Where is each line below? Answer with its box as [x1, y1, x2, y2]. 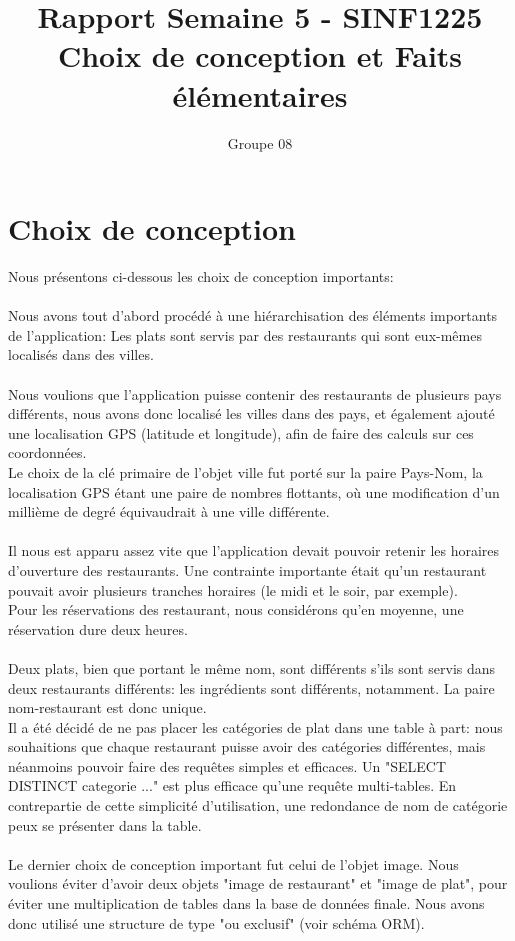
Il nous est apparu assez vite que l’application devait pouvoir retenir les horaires [8, 540, 500, 561]
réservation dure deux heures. [8, 618, 188, 639]
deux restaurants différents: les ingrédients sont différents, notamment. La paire [8, 677, 495, 698]
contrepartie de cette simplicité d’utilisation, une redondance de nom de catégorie [8, 795, 508, 816]
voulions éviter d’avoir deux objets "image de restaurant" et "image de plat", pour [8, 873, 508, 894]
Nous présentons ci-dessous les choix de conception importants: [8, 266, 394, 287]
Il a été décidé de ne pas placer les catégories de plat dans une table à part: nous [8, 716, 503, 737]
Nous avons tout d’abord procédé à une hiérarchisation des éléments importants [8, 305, 498, 326]
